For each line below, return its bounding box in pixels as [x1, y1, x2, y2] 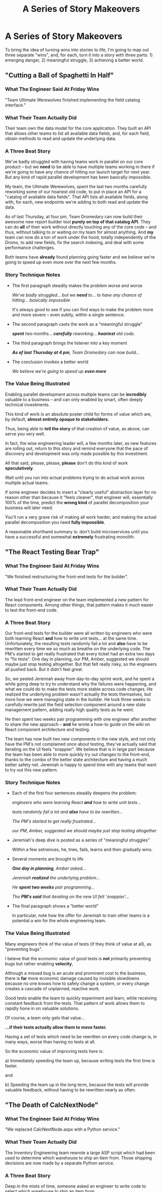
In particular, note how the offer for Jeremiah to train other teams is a [12, 912, 150, 918]
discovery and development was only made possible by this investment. [5, 451, 148, 456]
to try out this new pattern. [5, 767, 58, 773]
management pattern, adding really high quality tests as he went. [5, 707, 134, 713]
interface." [5, 102, 26, 108]
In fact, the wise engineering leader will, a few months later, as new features [5, 440, 157, 446]
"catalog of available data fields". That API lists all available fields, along [5, 194, 148, 200]
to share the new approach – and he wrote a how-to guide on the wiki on [5, 721, 150, 727]
